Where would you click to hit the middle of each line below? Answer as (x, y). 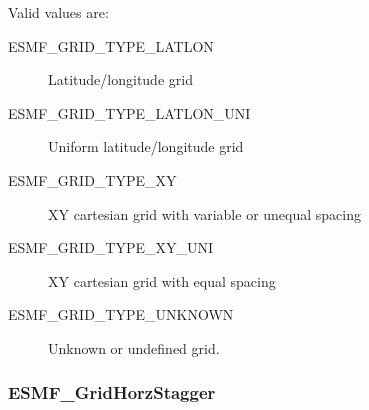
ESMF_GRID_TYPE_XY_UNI (111, 247)
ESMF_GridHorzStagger (112, 392)
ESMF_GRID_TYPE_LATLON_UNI (129, 112)
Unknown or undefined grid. (134, 347)
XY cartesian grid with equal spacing (162, 280)
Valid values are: (58, 12)
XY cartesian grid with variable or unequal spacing (204, 213)
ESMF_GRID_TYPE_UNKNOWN (121, 314)
